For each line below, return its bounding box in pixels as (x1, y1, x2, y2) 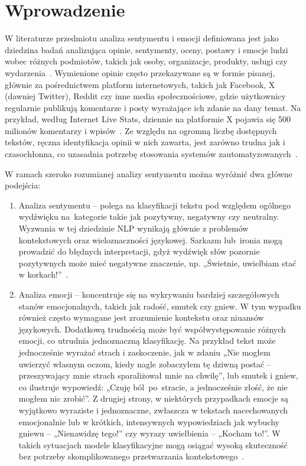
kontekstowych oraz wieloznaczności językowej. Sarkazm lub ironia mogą (18, 233, 283, 246)
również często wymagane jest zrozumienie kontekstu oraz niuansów (18, 311, 264, 324)
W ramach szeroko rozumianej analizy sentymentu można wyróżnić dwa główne (5, 167, 292, 180)
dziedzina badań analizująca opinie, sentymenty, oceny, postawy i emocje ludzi (5, 43, 288, 56)
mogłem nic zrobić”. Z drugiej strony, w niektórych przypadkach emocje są (18, 392, 288, 405)
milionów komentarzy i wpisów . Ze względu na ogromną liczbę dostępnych (5, 124, 277, 136)
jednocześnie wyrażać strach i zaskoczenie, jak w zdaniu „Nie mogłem (18, 346, 271, 358)
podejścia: (5, 179, 41, 191)
